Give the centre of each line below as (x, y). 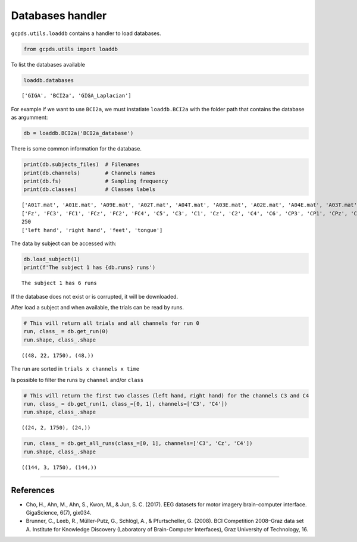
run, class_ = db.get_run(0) (66, 331)
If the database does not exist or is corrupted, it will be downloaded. (95, 296)
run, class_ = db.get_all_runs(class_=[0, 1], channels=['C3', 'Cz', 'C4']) (138, 444)
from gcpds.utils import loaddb (71, 49)
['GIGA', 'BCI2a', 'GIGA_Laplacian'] (77, 96)
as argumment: (29, 118)
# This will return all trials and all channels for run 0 (111, 323)
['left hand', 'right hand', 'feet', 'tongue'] (92, 230)
